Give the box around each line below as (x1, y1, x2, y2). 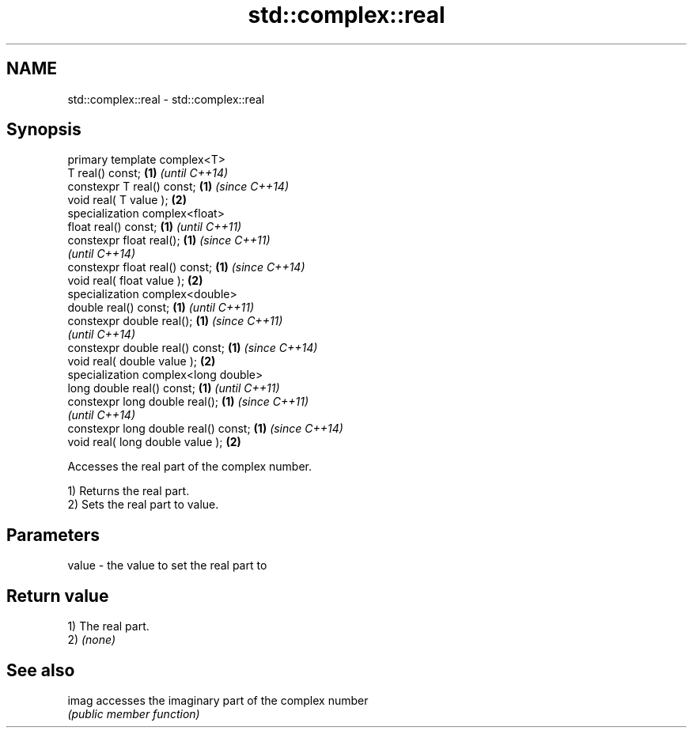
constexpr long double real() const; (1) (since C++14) (67, 422, 343, 436)
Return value (6, 585, 109, 606)
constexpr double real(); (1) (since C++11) (67, 314, 283, 328)
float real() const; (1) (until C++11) (67, 220, 242, 234)
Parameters (6, 524, 100, 545)
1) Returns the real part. (67, 484, 190, 498)
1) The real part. (67, 619, 150, 634)
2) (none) (67, 633, 116, 647)
